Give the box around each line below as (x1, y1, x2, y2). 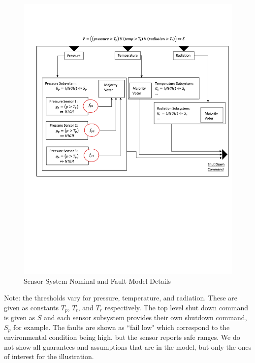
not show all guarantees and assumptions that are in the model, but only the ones (4, 341, 252, 352)
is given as (4, 312, 35, 323)
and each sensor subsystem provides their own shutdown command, (44, 312, 247, 323)
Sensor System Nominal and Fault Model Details (24, 276, 171, 286)
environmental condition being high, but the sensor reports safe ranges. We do (4, 332, 240, 342)
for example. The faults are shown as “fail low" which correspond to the (13, 322, 230, 332)
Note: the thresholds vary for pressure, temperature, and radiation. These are (4, 293, 238, 303)
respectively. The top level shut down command (104, 302, 249, 312)
